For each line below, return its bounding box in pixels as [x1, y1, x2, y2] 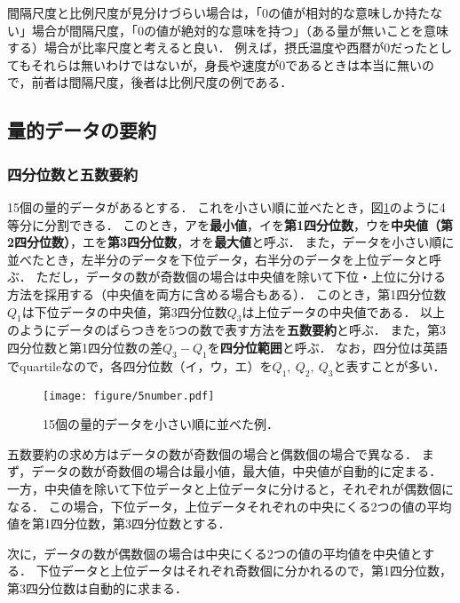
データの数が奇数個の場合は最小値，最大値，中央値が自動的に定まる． [31, 462, 442, 480]
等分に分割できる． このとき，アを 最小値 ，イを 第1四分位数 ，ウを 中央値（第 [7, 215, 454, 234]
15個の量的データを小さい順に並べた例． [43, 415, 279, 433]
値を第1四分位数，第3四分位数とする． [7, 514, 231, 533]
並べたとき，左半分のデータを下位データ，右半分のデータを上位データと [7, 250, 429, 268]
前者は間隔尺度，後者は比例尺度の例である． [31, 73, 293, 91]
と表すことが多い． [333, 356, 446, 375]
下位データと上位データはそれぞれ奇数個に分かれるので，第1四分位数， [36, 561, 453, 580]
